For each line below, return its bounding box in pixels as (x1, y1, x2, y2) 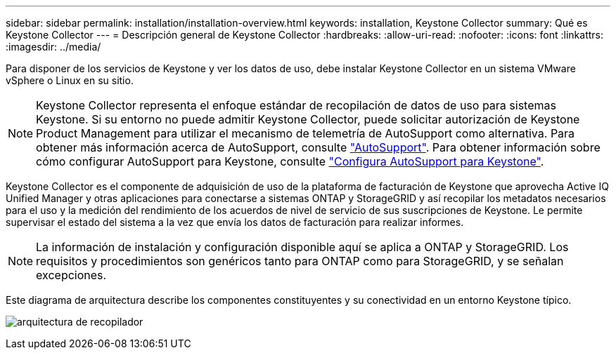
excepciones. (36, 268, 107, 282)
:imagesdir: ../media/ (6, 41, 101, 53)
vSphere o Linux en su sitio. (6, 74, 134, 86)
